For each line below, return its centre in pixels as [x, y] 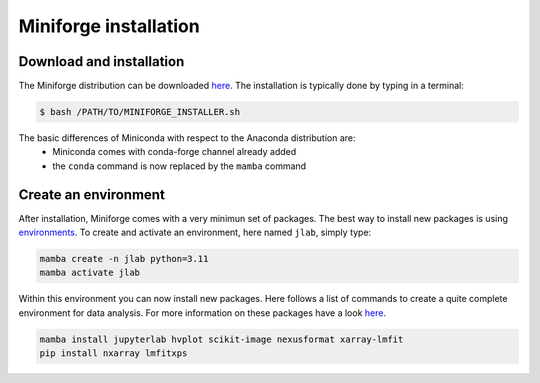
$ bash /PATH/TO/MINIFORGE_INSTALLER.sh [139, 112]
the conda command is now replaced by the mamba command [179, 166]
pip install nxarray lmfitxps [113, 353]
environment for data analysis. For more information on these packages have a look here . [202, 312]
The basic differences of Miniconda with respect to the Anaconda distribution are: [187, 138]
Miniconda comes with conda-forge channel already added [174, 152]
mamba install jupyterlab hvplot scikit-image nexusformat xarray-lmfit [221, 339]
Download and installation [101, 61]
